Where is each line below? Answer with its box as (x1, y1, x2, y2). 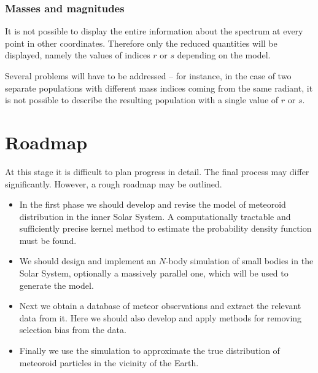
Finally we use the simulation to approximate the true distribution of (19, 344, 280, 357)
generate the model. (19, 278, 94, 291)
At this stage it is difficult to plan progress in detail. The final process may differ (5, 165, 309, 178)
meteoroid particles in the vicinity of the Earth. (19, 356, 199, 369)
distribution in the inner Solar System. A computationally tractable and (19, 210, 291, 222)
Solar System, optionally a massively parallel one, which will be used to (19, 267, 289, 280)
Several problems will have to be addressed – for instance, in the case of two (5, 69, 292, 82)
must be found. (19, 234, 77, 246)
